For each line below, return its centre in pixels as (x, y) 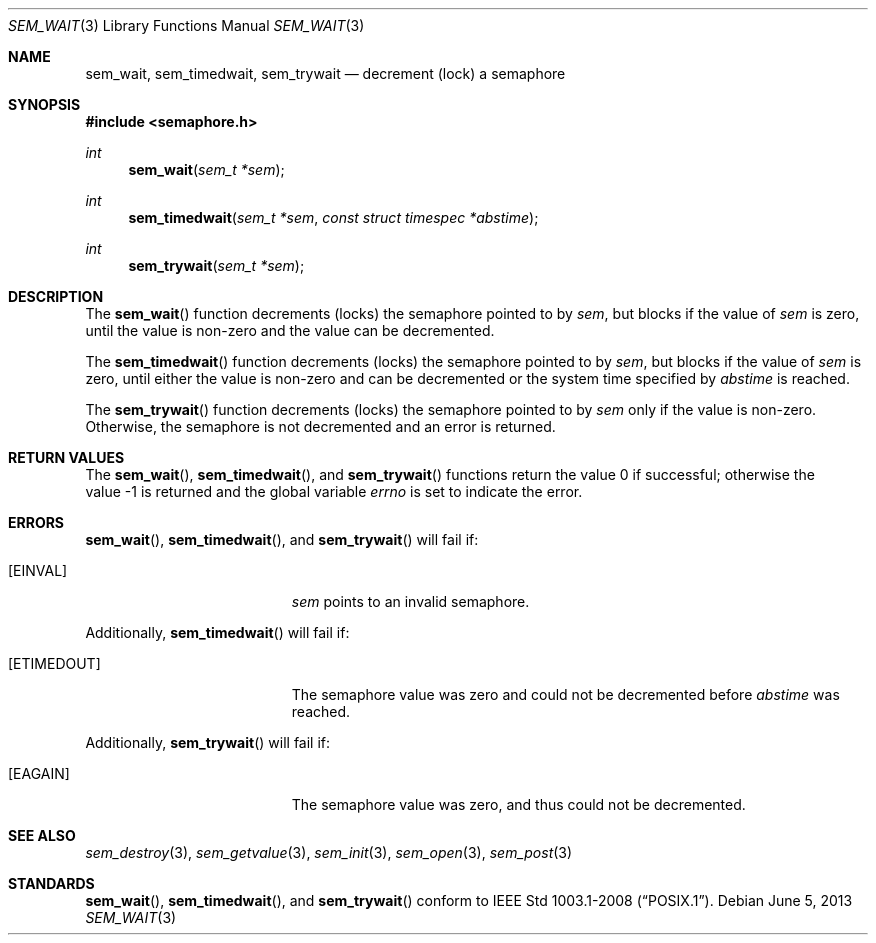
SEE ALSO (42, 835)
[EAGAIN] (39, 773)
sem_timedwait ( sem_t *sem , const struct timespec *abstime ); (333, 217)
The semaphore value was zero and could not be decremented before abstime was (565, 694)
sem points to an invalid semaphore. (410, 601)
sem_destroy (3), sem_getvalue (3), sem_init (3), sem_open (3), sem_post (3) (329, 852)
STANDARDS (51, 883)
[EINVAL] (38, 570)
